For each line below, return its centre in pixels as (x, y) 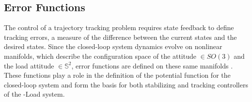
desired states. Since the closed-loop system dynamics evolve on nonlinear (113, 46)
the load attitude (29, 65)
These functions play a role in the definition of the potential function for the (117, 75)
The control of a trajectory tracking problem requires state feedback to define (119, 27)
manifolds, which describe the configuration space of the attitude (100, 56)
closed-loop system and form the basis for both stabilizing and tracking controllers (126, 84)
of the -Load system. (34, 94)
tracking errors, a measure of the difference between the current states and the (120, 37)
